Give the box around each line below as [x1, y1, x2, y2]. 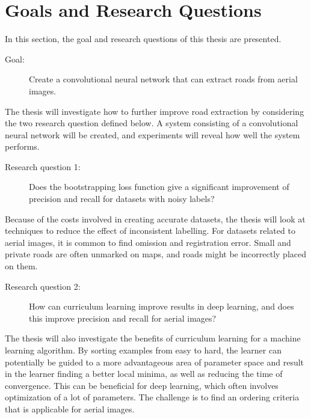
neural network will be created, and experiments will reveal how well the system [5, 128, 300, 141]
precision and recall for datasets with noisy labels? [29, 192, 215, 205]
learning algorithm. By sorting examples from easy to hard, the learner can [5, 344, 282, 356]
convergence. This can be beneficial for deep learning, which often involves [5, 379, 279, 391]
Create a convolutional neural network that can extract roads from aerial [29, 73, 298, 85]
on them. [5, 260, 38, 272]
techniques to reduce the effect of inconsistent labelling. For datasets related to [5, 224, 295, 237]
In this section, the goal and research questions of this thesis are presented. [5, 32, 282, 45]
